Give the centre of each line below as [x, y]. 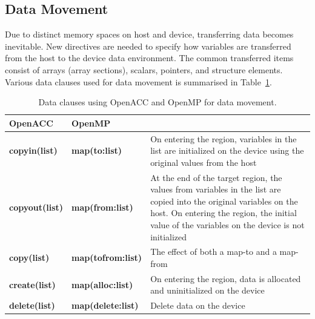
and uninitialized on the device [207, 290]
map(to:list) [97, 150]
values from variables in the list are [216, 189]
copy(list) [29, 258]
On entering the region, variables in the [224, 138]
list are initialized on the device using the [227, 150]
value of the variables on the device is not [227, 225]
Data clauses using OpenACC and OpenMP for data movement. [157, 102]
